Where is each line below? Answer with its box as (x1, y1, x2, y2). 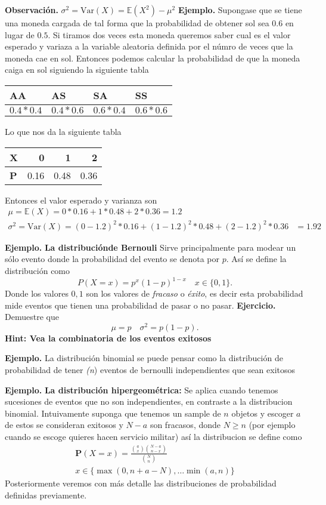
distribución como (5, 264, 70, 276)
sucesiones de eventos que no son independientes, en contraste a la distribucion (5, 395, 293, 408)
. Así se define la (226, 252, 287, 265)
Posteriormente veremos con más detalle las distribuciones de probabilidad (5, 477, 277, 489)
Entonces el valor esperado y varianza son (5, 193, 157, 206)
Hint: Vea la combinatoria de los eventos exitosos (5, 331, 212, 344)
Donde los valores (5, 287, 69, 299)
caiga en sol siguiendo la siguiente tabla (5, 63, 149, 76)
